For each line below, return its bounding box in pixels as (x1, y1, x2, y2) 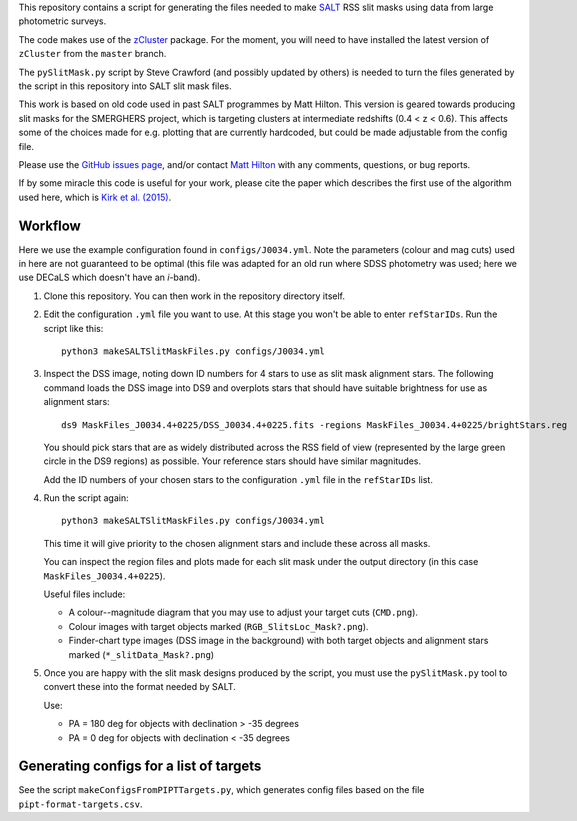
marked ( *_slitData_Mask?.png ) (68, 648, 215, 660)
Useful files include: (43, 588, 126, 600)
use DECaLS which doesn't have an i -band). (18, 271, 201, 284)
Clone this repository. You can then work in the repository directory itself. (43, 290, 345, 302)
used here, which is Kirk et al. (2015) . (18, 191, 172, 203)
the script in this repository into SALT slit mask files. (18, 80, 232, 92)
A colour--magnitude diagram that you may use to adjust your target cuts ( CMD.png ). (68, 606, 419, 619)
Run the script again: (43, 492, 129, 504)
